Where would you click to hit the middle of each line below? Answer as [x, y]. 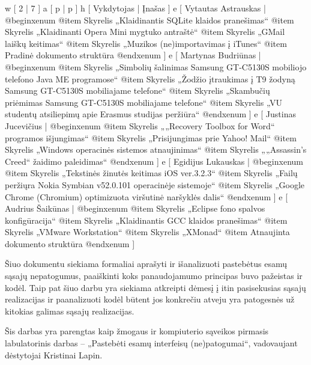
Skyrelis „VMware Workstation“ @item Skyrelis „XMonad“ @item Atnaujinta [147, 232]
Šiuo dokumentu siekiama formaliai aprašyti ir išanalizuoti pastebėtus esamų [146, 264]
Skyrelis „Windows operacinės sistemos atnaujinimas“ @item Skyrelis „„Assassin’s [156, 149]
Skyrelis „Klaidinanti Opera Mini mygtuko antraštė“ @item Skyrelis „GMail [145, 32]
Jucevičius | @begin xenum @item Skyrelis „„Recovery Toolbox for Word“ [140, 125]
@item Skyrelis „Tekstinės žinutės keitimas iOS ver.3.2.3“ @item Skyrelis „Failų [151, 173]
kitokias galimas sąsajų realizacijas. [70, 311]
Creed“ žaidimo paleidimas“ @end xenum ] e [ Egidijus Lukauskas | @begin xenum [154, 161]
